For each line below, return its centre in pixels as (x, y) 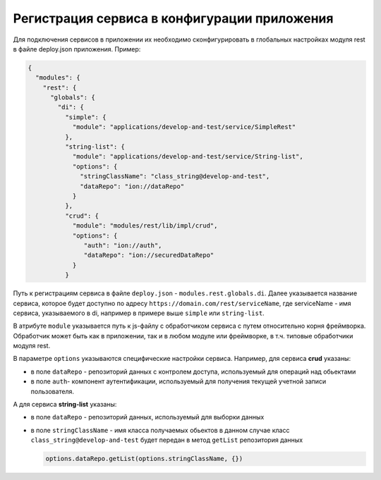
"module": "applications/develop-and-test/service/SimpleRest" (184, 127)
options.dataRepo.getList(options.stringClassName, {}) (144, 459)
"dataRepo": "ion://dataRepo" (132, 186)
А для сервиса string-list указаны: (65, 405)
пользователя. (52, 391)
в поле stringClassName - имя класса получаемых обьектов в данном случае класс (160, 430)
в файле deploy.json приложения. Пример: (77, 49)
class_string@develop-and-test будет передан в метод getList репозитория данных (167, 440)
